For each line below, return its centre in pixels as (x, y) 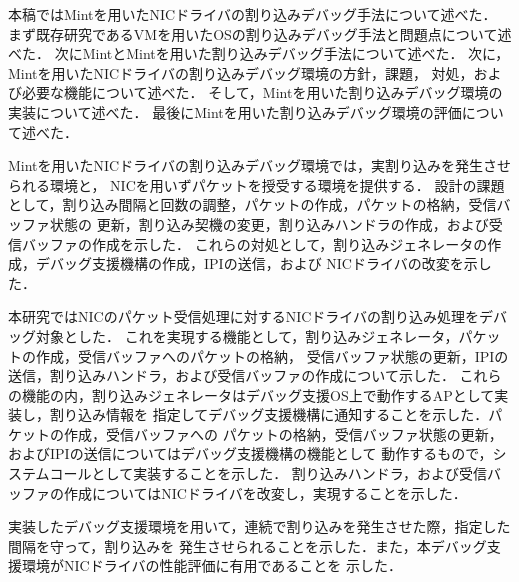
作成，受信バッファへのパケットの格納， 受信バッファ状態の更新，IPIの (272, 355)
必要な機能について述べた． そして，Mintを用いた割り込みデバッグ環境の (262, 92)
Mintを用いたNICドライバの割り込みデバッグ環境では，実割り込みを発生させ (259, 165)
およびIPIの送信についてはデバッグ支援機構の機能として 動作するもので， (250, 453)
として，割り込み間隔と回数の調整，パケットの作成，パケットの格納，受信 (252, 204)
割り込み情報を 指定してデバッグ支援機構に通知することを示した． (269, 414)
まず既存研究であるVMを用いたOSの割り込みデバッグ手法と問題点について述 (260, 33)
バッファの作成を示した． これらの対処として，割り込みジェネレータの (254, 243)
